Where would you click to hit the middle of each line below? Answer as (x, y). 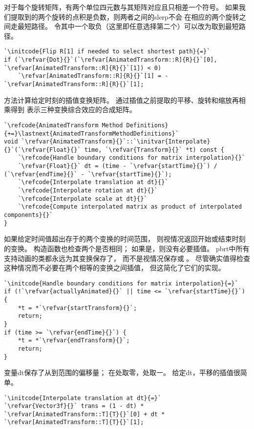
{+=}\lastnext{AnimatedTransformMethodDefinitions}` (91, 133)
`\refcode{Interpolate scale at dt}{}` (83, 199)
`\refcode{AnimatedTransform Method (63, 125)
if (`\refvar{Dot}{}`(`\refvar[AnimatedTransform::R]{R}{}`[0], (111, 60)
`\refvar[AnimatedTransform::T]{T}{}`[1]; (74, 422)
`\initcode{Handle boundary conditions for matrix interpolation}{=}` (121, 283)
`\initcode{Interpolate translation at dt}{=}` (83, 398)
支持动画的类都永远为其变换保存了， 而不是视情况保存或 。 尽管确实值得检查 (127, 258)
